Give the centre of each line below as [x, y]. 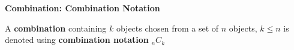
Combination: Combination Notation [82, 8]
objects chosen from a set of [167, 28]
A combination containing [56, 28]
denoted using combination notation [77, 40]
